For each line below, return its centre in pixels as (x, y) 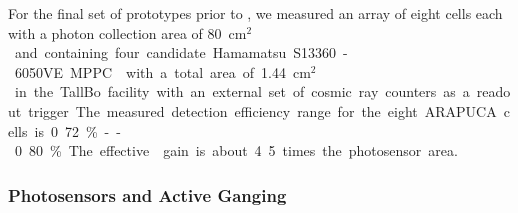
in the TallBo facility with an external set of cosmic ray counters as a (242, 91)
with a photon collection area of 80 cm (127, 32)
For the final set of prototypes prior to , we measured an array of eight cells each (255, 13)
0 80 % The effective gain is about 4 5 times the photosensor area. (236, 150)
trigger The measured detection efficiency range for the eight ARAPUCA (262, 110)
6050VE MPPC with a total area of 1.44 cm (162, 71)
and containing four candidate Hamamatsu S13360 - (181, 52)
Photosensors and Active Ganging (147, 194)
